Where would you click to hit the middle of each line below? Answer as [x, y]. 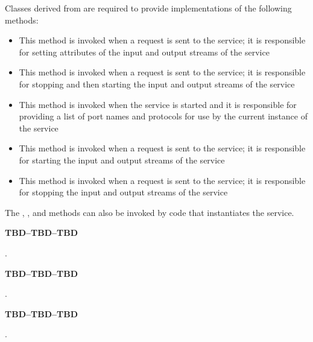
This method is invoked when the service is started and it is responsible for [158, 104]
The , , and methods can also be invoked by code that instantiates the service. [150, 212]
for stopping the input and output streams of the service [123, 192]
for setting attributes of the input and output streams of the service [144, 52]
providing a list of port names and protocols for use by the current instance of [163, 116]
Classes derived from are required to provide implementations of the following [148, 8]
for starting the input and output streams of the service [122, 160]
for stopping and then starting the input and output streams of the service [157, 84]
